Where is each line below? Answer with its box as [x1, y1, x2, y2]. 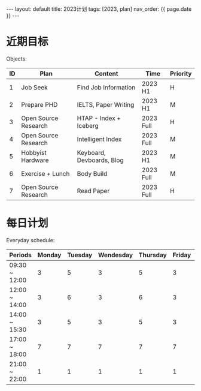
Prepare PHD [21, 100, 58, 109]
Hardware [21, 156, 49, 164]
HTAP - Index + [77, 114, 121, 122]
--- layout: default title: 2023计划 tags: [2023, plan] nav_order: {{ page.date [6, 5, 192, 13]
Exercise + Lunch [21, 169, 70, 178]
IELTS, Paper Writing [77, 100, 135, 109]
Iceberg [77, 121, 99, 130]
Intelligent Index [77, 135, 122, 143]
